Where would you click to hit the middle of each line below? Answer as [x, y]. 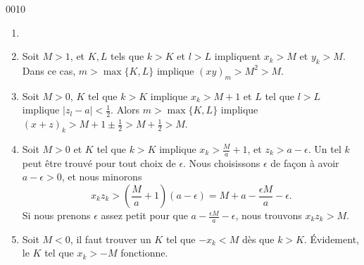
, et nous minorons [102, 177]
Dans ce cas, [49, 70]
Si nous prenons [56, 215]
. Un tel [325, 149]
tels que [127, 56]
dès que [258, 239]
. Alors [125, 110]
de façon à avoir [305, 162]
